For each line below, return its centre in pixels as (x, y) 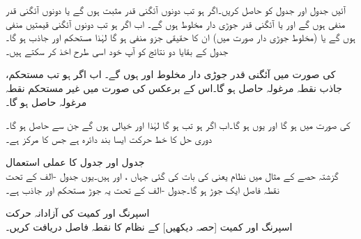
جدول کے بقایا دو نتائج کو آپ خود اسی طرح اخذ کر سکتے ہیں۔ (117, 51)
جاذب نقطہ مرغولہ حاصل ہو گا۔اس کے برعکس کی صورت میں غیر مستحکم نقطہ (174, 87)
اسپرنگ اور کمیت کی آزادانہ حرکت (78, 213)
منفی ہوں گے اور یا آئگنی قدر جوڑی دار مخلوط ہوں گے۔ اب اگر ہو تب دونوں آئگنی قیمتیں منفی (176, 23)
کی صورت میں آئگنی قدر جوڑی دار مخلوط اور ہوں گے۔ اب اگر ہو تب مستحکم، (171, 74)
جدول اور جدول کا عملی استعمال (75, 162)
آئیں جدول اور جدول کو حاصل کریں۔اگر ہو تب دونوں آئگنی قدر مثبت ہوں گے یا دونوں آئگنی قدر (176, 10)
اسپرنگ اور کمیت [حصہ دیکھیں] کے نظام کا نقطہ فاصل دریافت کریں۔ (149, 226)
